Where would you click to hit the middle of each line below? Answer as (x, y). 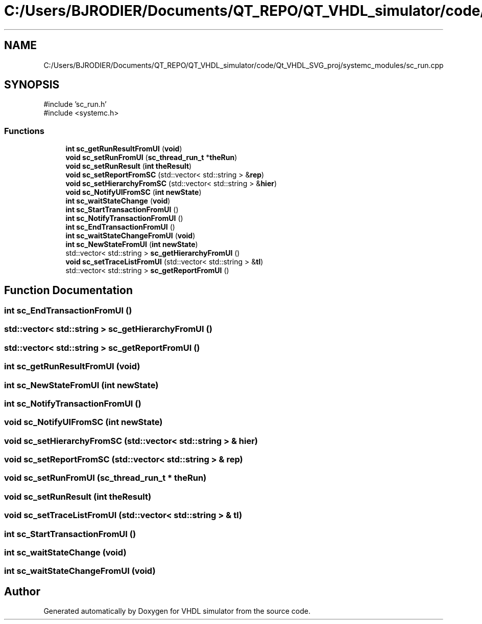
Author (22, 591)
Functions (24, 131)
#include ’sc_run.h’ (75, 104)
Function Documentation (68, 290)
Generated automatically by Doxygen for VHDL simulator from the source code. (177, 611)
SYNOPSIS (32, 85)
